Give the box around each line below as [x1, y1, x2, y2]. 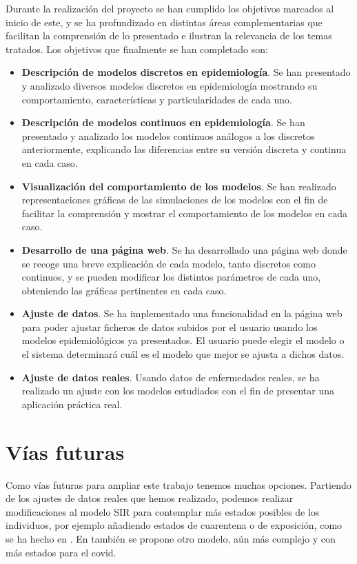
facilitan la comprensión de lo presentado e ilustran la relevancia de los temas [6, 28, 332, 43]
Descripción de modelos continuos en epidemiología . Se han [21, 115, 305, 130]
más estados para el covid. [6, 545, 116, 559]
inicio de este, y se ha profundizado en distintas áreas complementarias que [6, 14, 323, 29]
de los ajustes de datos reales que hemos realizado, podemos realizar [6, 491, 294, 505]
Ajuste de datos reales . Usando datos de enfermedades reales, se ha [21, 370, 320, 384]
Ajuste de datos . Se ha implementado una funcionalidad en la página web [21, 306, 343, 321]
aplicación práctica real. [21, 396, 123, 411]
